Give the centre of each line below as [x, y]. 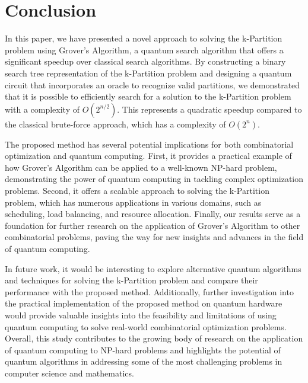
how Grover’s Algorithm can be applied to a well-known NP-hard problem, [141, 167]
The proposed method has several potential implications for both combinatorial [149, 144]
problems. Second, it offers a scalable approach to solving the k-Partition [137, 191]
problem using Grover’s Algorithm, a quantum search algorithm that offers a [144, 50]
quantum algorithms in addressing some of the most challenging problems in [144, 361]
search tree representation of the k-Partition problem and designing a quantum [148, 73]
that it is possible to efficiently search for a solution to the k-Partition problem [148, 96]
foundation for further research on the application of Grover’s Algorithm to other [153, 225]
